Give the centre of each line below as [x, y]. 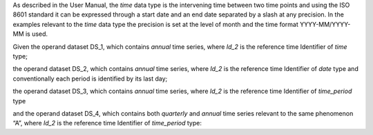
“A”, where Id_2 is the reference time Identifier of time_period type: [107, 123]
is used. [37, 34]
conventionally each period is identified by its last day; [90, 79]
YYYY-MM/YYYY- [325, 24]
